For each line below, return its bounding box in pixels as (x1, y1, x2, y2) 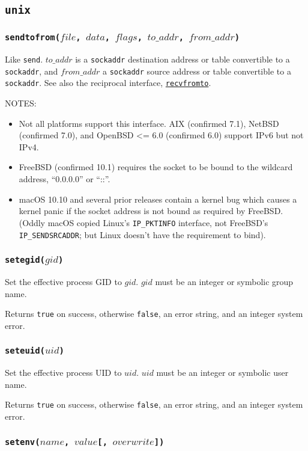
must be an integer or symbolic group (155, 275, 294, 287)
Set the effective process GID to (5, 275, 122, 287)
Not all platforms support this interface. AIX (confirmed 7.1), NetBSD (19, 117, 279, 129)
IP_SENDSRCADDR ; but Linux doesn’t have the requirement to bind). (19, 228, 266, 241)
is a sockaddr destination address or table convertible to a (75, 53, 290, 66)
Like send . (5, 53, 43, 66)
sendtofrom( (5, 32, 61, 43)
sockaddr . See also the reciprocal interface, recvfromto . (5, 76, 211, 89)
